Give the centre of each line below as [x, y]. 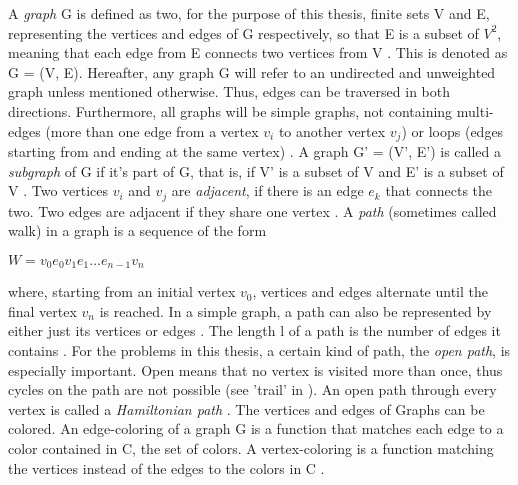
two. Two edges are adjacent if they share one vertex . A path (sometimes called [252, 210]
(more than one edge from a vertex [152, 130]
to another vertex [332, 130]
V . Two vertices [58, 190]
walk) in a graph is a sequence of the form [137, 230]
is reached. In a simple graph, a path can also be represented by [295, 310]
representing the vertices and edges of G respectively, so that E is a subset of [243, 32]
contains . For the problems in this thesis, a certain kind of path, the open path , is [259, 350]
